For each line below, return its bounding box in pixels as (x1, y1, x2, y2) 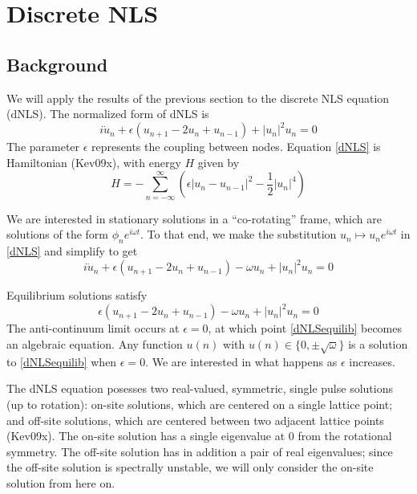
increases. (349, 353, 395, 369)
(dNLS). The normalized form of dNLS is (6, 105, 209, 122)
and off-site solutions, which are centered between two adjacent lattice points (6, 411, 384, 428)
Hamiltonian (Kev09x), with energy (6, 153, 181, 170)
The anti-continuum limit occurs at (6, 320, 180, 337)
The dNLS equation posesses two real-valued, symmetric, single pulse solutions (6, 380, 393, 397)
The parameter (6, 138, 80, 155)
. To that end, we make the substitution (140, 226, 337, 243)
